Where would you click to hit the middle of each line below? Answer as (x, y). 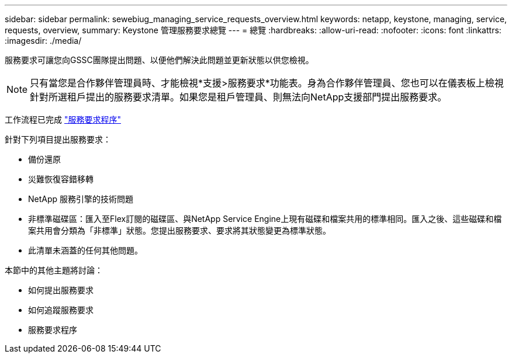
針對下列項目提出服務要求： (58, 139)
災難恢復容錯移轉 (61, 179)
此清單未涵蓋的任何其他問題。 (85, 250)
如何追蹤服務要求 (61, 310)
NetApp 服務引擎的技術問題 (81, 199)
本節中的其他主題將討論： (54, 270)
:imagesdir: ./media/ (43, 41)
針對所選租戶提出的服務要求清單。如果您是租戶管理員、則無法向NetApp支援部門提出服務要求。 (238, 97)
